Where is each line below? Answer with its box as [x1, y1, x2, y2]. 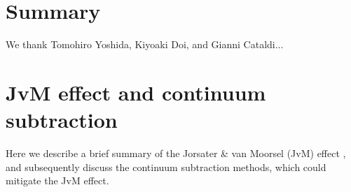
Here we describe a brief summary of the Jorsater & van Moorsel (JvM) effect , [6, 146, 346, 161]
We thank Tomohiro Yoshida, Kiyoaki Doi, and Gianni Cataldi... [6, 37, 284, 52]
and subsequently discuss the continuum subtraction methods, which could [6, 159, 326, 174]
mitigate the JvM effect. [6, 173, 109, 188]
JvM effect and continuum [6, 77, 266, 106]
